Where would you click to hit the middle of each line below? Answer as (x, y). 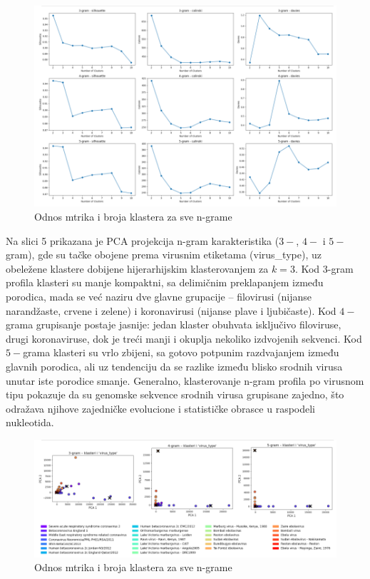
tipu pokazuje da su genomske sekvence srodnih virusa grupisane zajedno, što (175, 394)
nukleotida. (30, 422)
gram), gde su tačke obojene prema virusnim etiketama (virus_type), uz (164, 255)
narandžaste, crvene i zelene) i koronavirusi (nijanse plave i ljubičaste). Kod (171, 310)
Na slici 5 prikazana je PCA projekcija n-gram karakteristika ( (143, 240)
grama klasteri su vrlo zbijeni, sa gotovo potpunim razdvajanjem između (181, 352)
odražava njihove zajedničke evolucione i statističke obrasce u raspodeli (161, 408)
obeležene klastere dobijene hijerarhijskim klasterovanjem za (137, 268)
